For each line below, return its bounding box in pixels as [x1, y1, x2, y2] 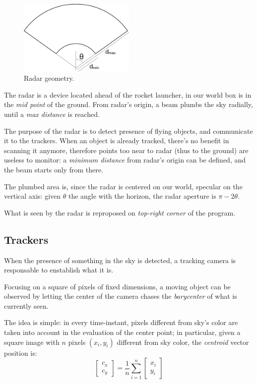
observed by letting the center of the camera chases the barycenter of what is [4, 291, 237, 301]
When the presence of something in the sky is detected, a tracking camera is [4, 255, 236, 265]
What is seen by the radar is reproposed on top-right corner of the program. [4, 207, 236, 218]
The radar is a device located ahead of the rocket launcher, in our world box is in [4, 89, 252, 100]
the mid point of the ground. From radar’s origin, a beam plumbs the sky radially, [4, 99, 253, 109]
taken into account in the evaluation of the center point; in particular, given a [4, 327, 241, 337]
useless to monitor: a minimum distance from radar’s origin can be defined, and [4, 155, 246, 165]
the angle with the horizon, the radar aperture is [68, 191, 216, 201]
